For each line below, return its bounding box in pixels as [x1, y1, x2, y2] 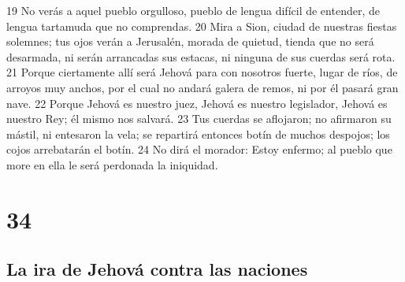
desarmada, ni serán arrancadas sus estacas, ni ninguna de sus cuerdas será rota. [6, 48, 396, 65]
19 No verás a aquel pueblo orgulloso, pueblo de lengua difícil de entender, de [6, 2, 380, 18]
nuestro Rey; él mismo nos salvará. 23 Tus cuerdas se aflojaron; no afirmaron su [6, 110, 392, 127]
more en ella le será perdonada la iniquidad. [6, 156, 218, 173]
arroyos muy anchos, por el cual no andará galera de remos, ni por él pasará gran [6, 79, 399, 95]
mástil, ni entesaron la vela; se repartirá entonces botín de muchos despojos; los [6, 125, 390, 142]
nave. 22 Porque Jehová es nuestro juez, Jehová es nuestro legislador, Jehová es [6, 95, 388, 111]
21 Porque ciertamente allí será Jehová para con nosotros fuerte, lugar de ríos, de [6, 64, 398, 80]
